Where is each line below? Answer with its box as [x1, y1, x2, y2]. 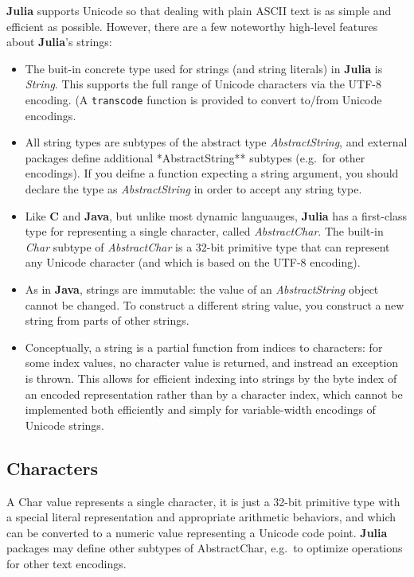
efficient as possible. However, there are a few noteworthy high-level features [6, 18, 378, 34]
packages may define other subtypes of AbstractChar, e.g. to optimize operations [6, 540, 403, 556]
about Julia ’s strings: [6, 33, 112, 50]
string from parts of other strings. [25, 312, 189, 329]
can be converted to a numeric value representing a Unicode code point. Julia [6, 524, 388, 540]
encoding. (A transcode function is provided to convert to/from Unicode [25, 91, 382, 107]
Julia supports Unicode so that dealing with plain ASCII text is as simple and [6, 2, 392, 18]
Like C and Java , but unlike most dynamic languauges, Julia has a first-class [25, 207, 408, 224]
